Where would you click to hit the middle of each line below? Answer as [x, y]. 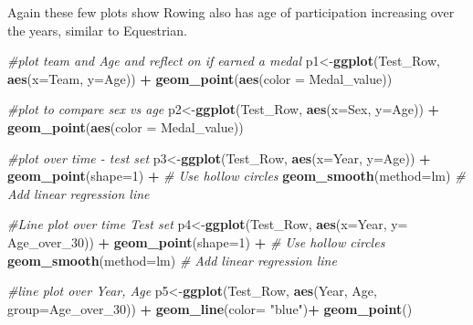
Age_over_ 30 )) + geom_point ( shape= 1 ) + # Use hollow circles [196, 241]
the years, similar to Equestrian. [97, 30]
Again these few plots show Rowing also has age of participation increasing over [231, 12]
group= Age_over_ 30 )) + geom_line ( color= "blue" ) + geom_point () [210, 308]
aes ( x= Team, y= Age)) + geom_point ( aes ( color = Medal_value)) [200, 78]
